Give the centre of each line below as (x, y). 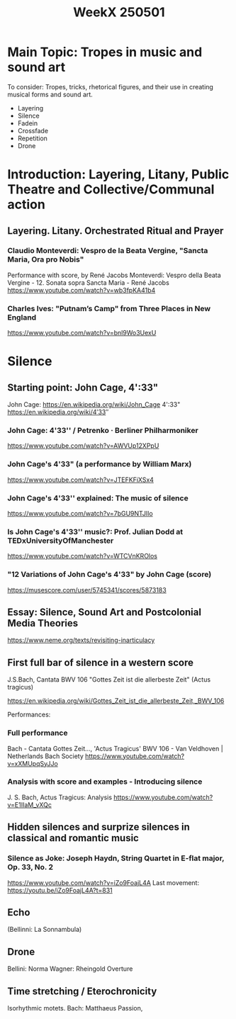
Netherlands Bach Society (45, 756)
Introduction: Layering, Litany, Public (118, 175)
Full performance (38, 733)
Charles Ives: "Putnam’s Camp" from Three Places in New (109, 308)
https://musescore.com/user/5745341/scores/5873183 (87, 590)
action (27, 204)
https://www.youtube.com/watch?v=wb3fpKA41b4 (82, 290)
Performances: (29, 715)
